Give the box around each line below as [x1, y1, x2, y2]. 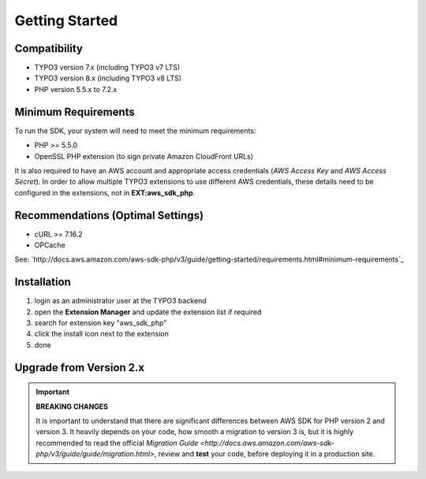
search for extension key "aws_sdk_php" [34, 318, 167, 328]
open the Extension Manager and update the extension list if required [34, 307, 262, 317]
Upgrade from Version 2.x [14, 361, 145, 374]
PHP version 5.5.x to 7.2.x [34, 84, 118, 94]
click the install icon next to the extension [34, 329, 170, 339]
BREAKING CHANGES [35, 402, 109, 411]
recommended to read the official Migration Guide [35, 438, 199, 447]
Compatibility [14, 42, 83, 55]
